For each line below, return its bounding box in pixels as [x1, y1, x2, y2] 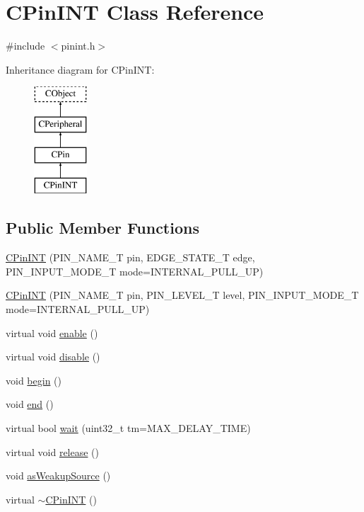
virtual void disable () [6, 349, 100, 364]
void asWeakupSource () [6, 468, 111, 483]
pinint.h [61, 38, 95, 53]
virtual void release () [6, 444, 100, 459]
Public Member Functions [6, 217, 199, 239]
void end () [6, 397, 54, 411]
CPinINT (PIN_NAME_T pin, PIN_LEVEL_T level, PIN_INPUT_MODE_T [6, 288, 359, 302]
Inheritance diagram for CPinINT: [6, 62, 155, 76]
